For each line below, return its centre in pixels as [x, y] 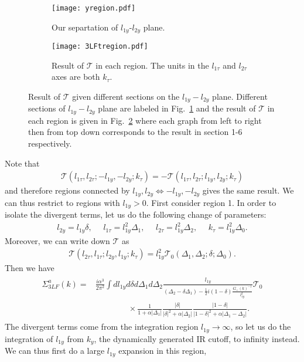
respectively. [50, 143]
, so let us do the [261, 327]
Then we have [30, 268]
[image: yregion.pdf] [94, 8]
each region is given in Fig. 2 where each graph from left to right [145, 120]
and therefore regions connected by [67, 190]
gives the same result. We [248, 190]
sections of [47, 108]
